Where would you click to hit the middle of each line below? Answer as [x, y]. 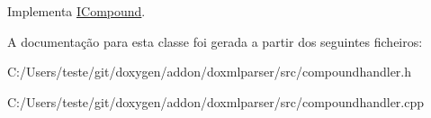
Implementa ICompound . [76, 11]
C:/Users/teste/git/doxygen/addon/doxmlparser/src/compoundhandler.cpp [216, 101]
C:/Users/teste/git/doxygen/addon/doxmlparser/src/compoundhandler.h [210, 72]
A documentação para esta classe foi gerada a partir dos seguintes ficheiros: [215, 41]
